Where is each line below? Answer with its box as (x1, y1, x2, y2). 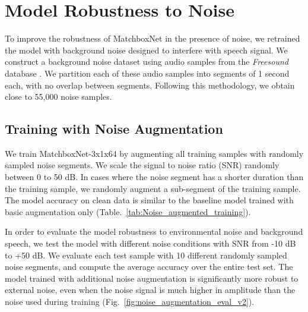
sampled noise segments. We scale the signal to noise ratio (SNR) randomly (5, 159, 280, 171)
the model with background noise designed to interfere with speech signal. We (5, 43, 288, 56)
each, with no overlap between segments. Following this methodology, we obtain (5, 78, 295, 91)
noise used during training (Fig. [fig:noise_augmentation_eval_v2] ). (5, 295, 255, 308)
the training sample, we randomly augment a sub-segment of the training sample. (5, 182, 301, 194)
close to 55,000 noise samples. (5, 90, 112, 103)
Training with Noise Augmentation (5, 119, 223, 138)
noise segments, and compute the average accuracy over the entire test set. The (5, 260, 293, 273)
